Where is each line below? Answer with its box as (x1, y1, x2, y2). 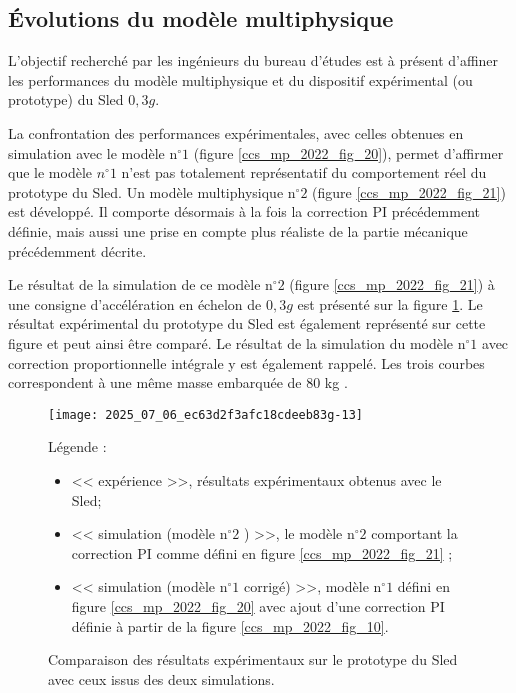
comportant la (371, 523, 458, 544)
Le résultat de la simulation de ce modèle (8, 274, 261, 295)
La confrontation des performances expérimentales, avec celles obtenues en (8, 122, 464, 143)
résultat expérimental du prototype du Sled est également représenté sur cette (8, 313, 486, 334)
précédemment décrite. (8, 240, 147, 261)
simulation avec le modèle (8, 142, 165, 163)
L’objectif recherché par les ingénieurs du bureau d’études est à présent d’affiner (8, 50, 499, 71)
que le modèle (8, 162, 92, 183)
